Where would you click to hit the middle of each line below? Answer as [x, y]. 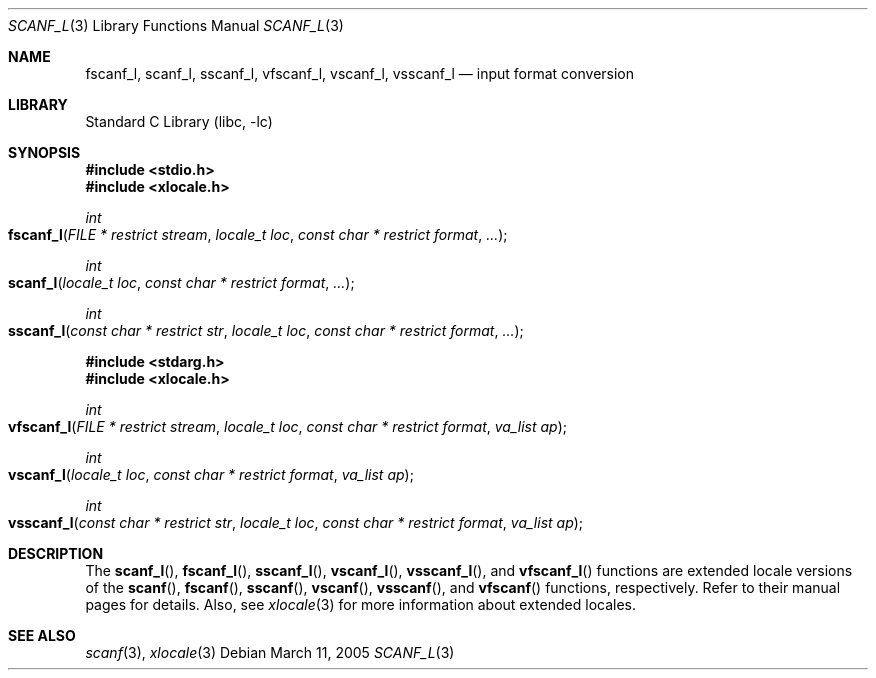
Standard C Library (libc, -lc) [179, 121]
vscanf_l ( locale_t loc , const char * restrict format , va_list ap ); [211, 474]
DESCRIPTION [56, 553]
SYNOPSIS [44, 152]
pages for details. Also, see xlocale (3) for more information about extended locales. [360, 604]
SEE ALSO [42, 635]
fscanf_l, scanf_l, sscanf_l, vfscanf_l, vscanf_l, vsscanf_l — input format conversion [360, 73]
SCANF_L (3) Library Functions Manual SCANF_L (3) [176, 25]
